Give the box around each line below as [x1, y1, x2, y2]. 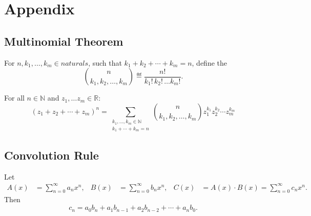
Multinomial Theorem [4, 33, 123, 49]
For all [4, 92, 25, 103]
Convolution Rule [4, 147, 99, 163]
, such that [88, 57, 122, 68]
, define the [192, 57, 227, 68]
